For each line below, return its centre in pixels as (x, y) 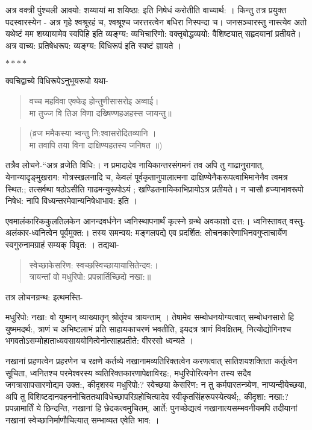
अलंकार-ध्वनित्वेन (32, 232)
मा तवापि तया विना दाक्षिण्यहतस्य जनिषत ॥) (96, 144)
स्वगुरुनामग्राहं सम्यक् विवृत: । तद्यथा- (62, 244)
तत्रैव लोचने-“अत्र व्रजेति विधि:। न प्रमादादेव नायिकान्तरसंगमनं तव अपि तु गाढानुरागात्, (135, 165)
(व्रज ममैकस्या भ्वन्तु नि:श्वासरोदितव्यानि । (93, 133)
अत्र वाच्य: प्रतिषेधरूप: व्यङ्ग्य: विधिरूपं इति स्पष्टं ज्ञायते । (94, 45)
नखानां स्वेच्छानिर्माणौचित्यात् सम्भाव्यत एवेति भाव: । (83, 420)
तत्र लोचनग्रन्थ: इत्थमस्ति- (44, 296)
